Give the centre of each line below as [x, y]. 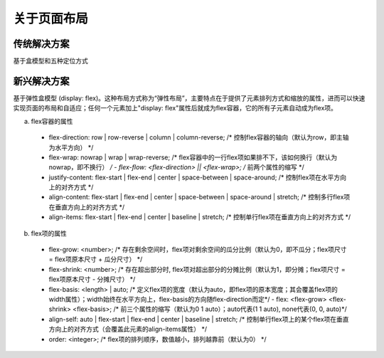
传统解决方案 [41, 44]
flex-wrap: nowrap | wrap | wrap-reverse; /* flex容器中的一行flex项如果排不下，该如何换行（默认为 [193, 157]
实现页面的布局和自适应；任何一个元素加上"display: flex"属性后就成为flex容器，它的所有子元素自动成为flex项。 [175, 108]
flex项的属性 [49, 233]
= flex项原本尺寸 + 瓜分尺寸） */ [96, 259]
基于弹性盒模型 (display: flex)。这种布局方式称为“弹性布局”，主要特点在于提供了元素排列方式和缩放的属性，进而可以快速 [189, 98]
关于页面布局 [51, 19]
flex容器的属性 [52, 121]
